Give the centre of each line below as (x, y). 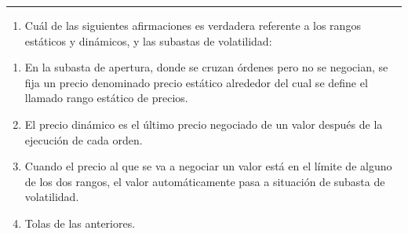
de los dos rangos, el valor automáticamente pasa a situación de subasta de (205, 181)
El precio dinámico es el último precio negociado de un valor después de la (204, 124)
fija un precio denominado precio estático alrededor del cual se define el (196, 82)
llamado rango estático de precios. (106, 98)
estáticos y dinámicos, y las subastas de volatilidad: (148, 40)
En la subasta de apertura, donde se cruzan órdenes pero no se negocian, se (206, 67)
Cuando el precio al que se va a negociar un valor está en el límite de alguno (208, 166)
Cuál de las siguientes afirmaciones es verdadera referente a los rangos (193, 25)
